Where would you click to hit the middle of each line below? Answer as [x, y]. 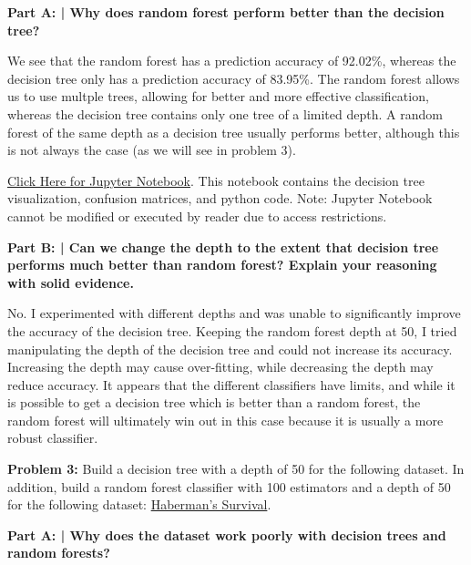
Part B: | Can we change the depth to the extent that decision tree [223, 247]
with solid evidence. [71, 282]
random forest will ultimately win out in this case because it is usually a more [225, 420]
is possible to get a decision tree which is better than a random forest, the [214, 402]
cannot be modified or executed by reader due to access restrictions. [197, 216]
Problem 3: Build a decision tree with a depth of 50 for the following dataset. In [236, 469]
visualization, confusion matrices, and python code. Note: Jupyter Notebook [220, 198]
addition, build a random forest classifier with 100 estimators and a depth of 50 [229, 486]
